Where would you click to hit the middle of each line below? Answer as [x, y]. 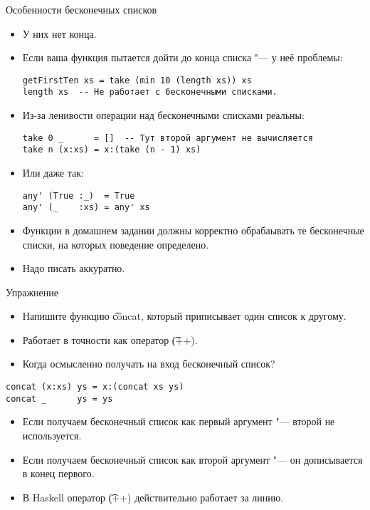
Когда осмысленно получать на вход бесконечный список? [149, 364]
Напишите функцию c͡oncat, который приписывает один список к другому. [184, 316]
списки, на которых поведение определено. [116, 244]
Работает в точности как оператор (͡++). [110, 339]
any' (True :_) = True [79, 196]
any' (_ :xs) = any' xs [86, 208]
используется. [52, 435]
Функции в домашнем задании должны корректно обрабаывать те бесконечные [193, 230]
